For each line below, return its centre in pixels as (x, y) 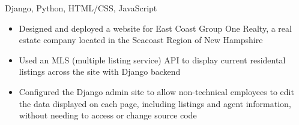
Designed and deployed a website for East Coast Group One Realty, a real (155, 28)
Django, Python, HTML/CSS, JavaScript (81, 8)
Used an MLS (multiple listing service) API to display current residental (152, 60)
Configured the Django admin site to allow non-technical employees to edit (156, 91)
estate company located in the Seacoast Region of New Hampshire (141, 40)
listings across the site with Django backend (100, 71)
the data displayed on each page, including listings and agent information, (155, 103)
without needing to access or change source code (108, 115)
